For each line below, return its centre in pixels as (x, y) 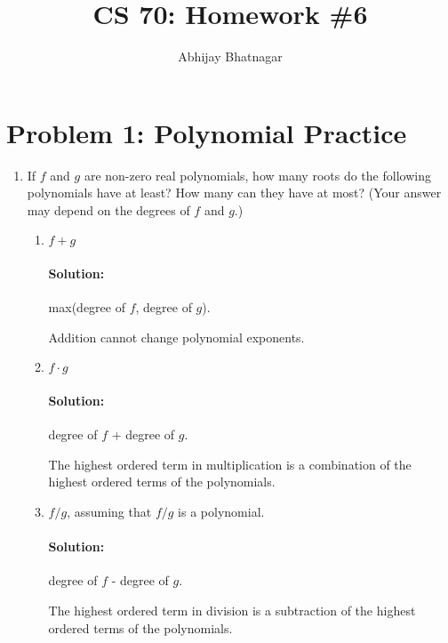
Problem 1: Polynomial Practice (207, 132)
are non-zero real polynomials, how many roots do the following (257, 175)
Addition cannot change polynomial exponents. (176, 337)
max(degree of (87, 307)
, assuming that (109, 511)
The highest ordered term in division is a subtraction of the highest (232, 610)
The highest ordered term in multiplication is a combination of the (230, 464)
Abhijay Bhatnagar (230, 56)
